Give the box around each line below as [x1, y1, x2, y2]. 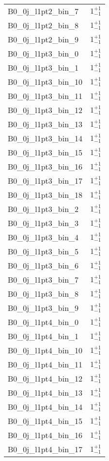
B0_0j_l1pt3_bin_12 [8, 104, 83, 115]
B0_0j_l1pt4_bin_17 [8, 443, 83, 455]
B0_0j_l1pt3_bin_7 [8, 274, 79, 285]
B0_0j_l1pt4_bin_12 [8, 373, 83, 384]
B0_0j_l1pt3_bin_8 [8, 288, 79, 299]
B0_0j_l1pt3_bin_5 [8, 246, 79, 257]
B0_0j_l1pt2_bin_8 [8, 19, 79, 31]
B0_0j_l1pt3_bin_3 [8, 217, 79, 229]
